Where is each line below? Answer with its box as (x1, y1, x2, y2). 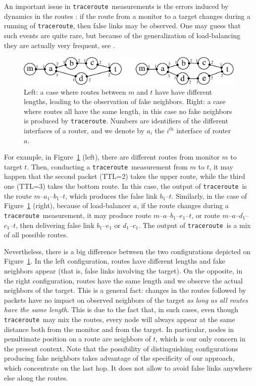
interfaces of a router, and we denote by (24, 125, 145, 136)
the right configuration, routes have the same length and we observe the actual (4, 275, 243, 285)
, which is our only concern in (155, 333, 246, 344)
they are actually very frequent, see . (4, 40, 115, 50)
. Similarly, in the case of (171, 190, 247, 201)
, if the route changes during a (137, 200, 229, 211)
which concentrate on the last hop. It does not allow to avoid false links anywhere (4, 362, 252, 373)
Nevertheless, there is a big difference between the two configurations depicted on (4, 246, 251, 256)
